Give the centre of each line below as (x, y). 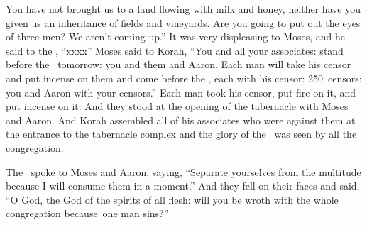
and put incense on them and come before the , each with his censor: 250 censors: (184, 78)
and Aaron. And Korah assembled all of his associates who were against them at (181, 120)
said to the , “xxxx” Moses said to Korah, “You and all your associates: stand (175, 50)
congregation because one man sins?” (87, 213)
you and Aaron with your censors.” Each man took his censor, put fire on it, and (181, 92)
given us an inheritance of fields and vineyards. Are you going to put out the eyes (183, 22)
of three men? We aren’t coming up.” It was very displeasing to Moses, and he (176, 37)
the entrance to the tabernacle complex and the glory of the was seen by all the (181, 134)
